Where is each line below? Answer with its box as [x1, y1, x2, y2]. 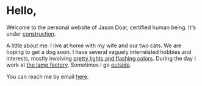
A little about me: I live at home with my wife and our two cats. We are [6, 42, 182, 49]
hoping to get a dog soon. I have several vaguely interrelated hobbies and [6, 48, 192, 55]
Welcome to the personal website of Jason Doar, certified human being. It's [6, 24, 197, 31]
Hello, [6, 4, 37, 18]
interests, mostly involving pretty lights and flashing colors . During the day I [6, 55, 197, 62]
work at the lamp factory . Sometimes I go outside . [6, 61, 132, 68]
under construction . [6, 30, 56, 37]
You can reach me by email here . [6, 73, 89, 80]
